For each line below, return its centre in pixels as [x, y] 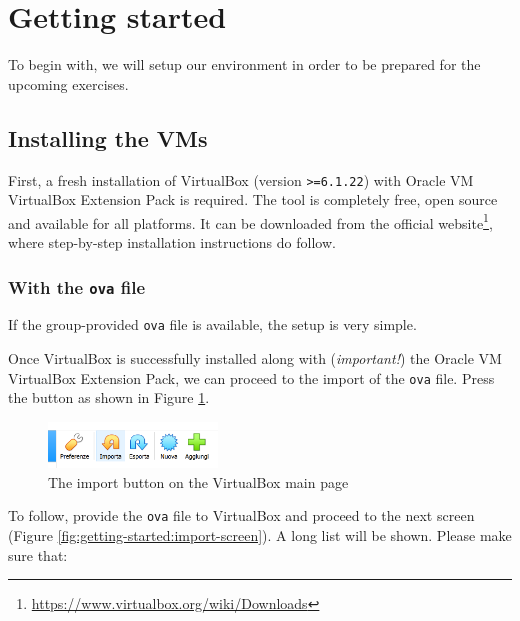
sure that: [38, 554]
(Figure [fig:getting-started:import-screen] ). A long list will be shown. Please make [260, 535]
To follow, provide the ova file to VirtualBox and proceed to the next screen [241, 515]
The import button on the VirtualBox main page [198, 481]
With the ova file [77, 286]
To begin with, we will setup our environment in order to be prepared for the [244, 64]
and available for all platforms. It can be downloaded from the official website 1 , [250, 221]
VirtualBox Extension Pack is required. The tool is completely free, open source [253, 199]
